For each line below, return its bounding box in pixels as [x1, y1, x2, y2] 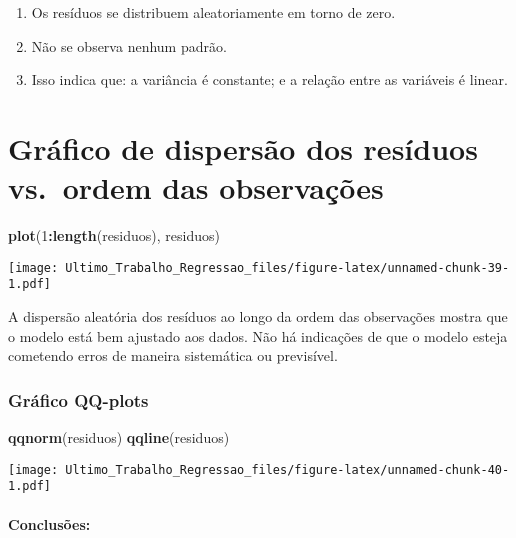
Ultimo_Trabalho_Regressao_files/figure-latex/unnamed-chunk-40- [65, 462, 510, 477]
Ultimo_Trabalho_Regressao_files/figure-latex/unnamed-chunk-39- [65, 260, 510, 275]
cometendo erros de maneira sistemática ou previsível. [8, 345, 338, 366]
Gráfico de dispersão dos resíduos [8, 127, 478, 168]
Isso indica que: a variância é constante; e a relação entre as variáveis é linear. [31, 69, 508, 90]
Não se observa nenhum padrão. [31, 35, 227, 56]
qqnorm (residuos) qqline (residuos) [8, 427, 230, 447]
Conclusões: [8, 513, 91, 534]
